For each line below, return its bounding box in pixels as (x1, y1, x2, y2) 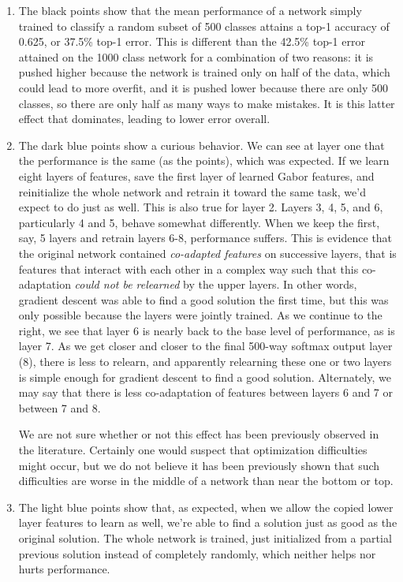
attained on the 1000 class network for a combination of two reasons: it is (18, 48, 374, 65)
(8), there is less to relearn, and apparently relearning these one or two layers (18, 353, 392, 370)
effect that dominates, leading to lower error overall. (18, 110, 271, 127)
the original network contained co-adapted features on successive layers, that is (18, 244, 397, 261)
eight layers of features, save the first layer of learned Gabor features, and (18, 167, 375, 184)
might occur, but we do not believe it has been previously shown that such (18, 457, 380, 473)
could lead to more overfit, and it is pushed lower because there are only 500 (18, 79, 389, 95)
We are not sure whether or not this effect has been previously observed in (18, 426, 379, 442)
